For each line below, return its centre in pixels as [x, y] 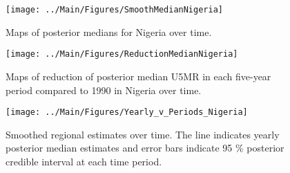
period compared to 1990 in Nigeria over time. [104, 90]
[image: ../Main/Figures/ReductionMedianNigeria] [122, 54]
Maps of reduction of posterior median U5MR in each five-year [138, 76]
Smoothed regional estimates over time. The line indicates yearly [143, 134]
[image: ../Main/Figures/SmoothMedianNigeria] [114, 10]
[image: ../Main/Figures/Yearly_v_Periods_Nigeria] [127, 112]
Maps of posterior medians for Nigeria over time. [109, 31]
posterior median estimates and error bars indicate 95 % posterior [145, 148]
